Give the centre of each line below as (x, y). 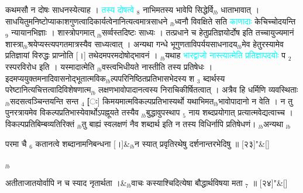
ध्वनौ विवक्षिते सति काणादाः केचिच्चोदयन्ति (235, 21)
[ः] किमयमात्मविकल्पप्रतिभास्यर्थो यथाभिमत (151, 101)
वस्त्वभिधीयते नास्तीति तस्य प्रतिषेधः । (157, 66)
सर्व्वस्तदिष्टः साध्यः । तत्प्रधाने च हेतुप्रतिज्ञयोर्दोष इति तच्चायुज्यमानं (198, 32)
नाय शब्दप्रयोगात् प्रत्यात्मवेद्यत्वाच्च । (241, 112)
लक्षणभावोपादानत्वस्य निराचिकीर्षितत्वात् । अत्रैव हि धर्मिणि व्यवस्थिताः (198, 90)
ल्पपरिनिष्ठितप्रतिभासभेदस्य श (152, 78)
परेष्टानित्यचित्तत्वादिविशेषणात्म (48, 90)
